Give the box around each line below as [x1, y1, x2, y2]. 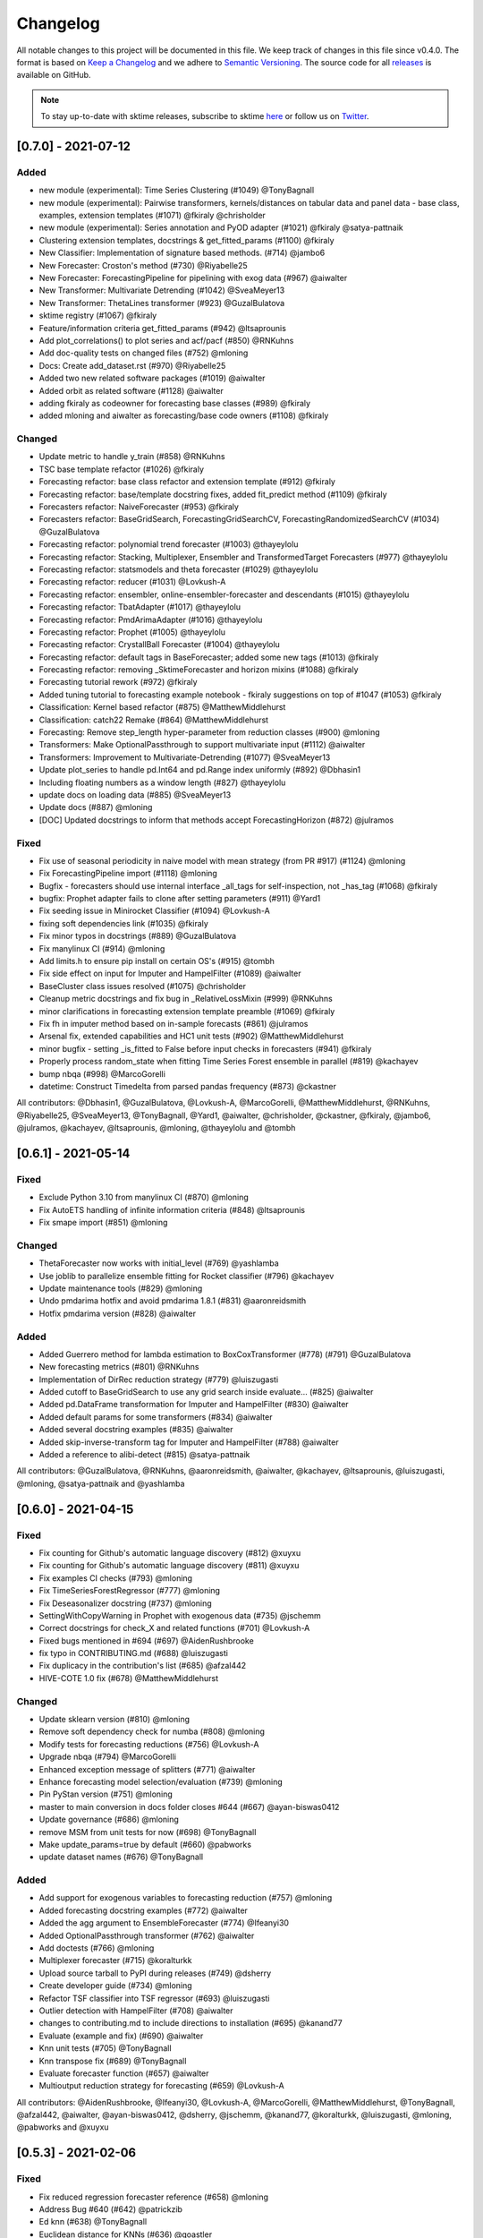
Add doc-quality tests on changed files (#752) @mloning [38, 347, 249, 358]
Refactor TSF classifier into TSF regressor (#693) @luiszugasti [38, 1993, 270, 2003]
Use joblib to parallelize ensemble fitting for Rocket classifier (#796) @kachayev [38, 1270, 335, 1281]
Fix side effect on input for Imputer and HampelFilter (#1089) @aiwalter [38, 968, 301, 979]
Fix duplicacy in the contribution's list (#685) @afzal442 [38, 1661, 247, 1671]
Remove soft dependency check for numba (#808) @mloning [38, 1726, 266, 1737]
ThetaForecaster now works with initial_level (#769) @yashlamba [38, 1258, 279, 1268]
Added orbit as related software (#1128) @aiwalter [38, 385, 224, 396]
